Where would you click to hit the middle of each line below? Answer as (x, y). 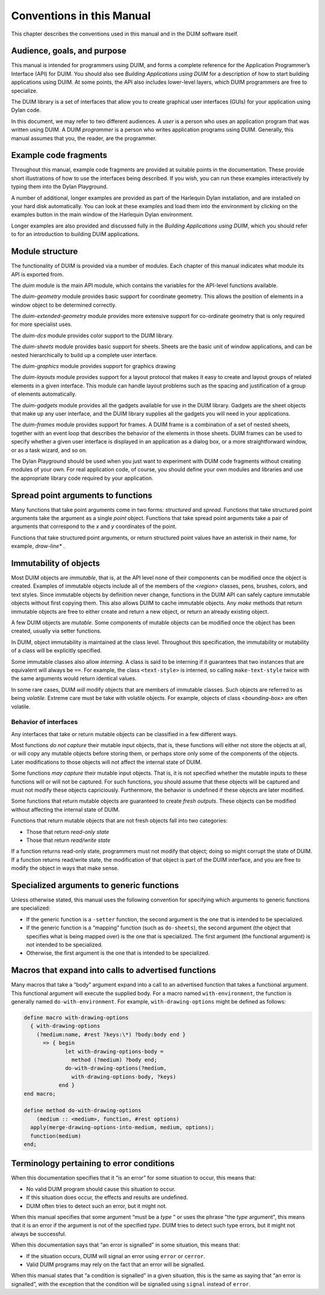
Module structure (45, 251)
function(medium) (56, 1136)
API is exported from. (37, 274)
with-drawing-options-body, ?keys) (124, 1077)
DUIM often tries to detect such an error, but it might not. (97, 1206)
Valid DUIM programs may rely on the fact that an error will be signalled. (116, 1264)
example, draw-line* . (38, 546)
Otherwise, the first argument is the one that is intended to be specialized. (118, 953)
